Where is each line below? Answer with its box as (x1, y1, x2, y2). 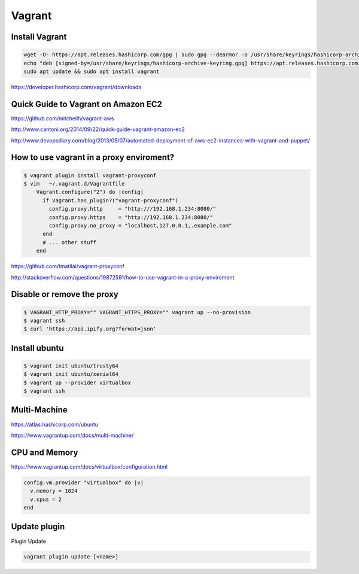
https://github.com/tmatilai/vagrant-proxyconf (11, 263, 125, 270)
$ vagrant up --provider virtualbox (23, 379, 132, 386)
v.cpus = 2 (30, 496, 62, 503)
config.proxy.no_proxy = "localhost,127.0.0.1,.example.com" (48, 222, 232, 229)
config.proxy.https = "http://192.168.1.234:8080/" (48, 214, 214, 221)
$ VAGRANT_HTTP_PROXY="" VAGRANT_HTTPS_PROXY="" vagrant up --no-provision (23, 309, 251, 315)
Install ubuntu (11, 343, 64, 353)
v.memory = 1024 (30, 488, 78, 494)
